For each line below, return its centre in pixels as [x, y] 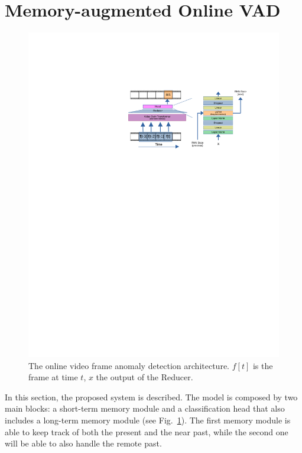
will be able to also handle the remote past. [83, 443]
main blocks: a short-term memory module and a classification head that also [145, 408]
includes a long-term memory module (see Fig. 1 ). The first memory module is [148, 420]
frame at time [53, 377]
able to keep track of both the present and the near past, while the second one [147, 431]
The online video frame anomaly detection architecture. [129, 365]
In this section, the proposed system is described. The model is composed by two [151, 397]
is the [263, 365]
